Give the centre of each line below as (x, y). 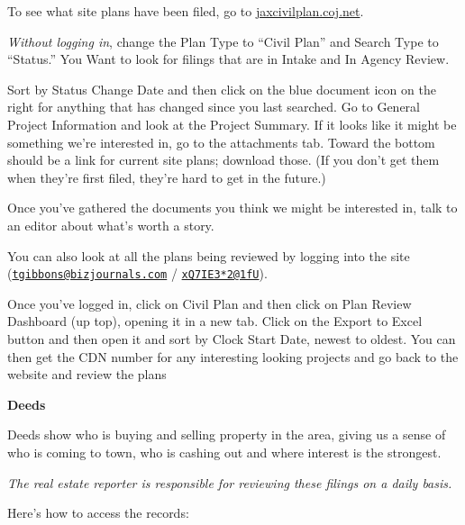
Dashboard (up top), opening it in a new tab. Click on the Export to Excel (215, 321)
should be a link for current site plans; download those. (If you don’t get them (223, 160)
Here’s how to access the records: (98, 513)
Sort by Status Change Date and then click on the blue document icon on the (222, 89)
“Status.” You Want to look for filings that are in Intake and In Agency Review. (228, 59)
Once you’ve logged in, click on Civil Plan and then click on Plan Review (210, 303)
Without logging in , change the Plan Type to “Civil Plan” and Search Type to (223, 41)
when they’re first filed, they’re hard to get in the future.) (167, 177)
